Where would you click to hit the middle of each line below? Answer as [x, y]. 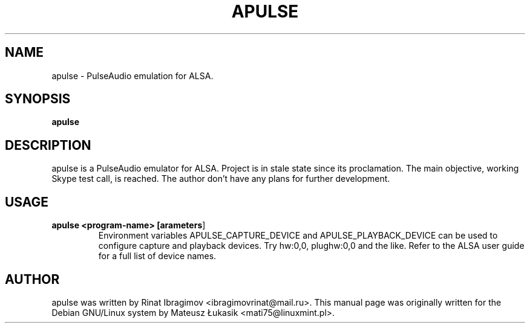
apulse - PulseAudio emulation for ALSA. [132, 76]
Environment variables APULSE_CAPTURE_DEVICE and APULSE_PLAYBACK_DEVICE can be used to [298, 236]
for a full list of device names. [157, 256]
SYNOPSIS [38, 99]
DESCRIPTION [48, 145]
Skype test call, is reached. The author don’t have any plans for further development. [221, 179]
